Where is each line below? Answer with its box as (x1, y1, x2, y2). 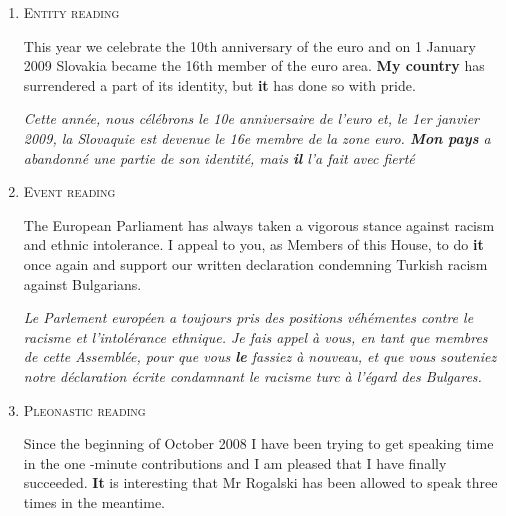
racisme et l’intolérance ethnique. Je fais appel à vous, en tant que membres (23, 326, 488, 347)
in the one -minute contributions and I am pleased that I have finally (23, 452, 447, 473)
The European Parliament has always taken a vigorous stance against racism (23, 214, 495, 235)
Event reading (23, 181, 116, 202)
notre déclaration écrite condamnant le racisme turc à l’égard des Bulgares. (23, 365, 482, 386)
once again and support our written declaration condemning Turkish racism (23, 253, 488, 274)
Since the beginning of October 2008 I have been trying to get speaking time (23, 433, 494, 454)
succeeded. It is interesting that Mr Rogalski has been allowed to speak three (23, 472, 498, 493)
